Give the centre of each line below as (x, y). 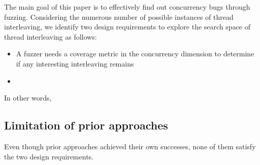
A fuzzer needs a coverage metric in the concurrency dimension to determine (135, 54)
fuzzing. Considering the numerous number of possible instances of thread (119, 16)
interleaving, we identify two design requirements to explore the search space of (127, 27)
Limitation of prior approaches (86, 125)
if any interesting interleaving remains (75, 63)
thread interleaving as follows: (51, 36)
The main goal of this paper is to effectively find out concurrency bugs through (127, 7)
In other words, (28, 98)
